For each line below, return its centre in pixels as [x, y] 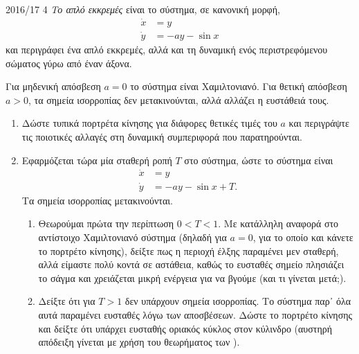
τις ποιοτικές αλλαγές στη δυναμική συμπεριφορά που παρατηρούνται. [162, 137]
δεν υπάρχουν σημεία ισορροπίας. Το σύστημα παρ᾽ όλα [238, 301]
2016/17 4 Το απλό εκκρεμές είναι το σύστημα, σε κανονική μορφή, [143, 9]
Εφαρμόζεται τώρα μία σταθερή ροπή [97, 160]
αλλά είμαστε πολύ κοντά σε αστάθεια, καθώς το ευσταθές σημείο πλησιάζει [191, 264]
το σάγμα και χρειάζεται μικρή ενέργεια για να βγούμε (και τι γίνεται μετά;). [192, 277]
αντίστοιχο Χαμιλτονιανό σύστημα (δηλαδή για [132, 237]
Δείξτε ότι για [67, 301]
